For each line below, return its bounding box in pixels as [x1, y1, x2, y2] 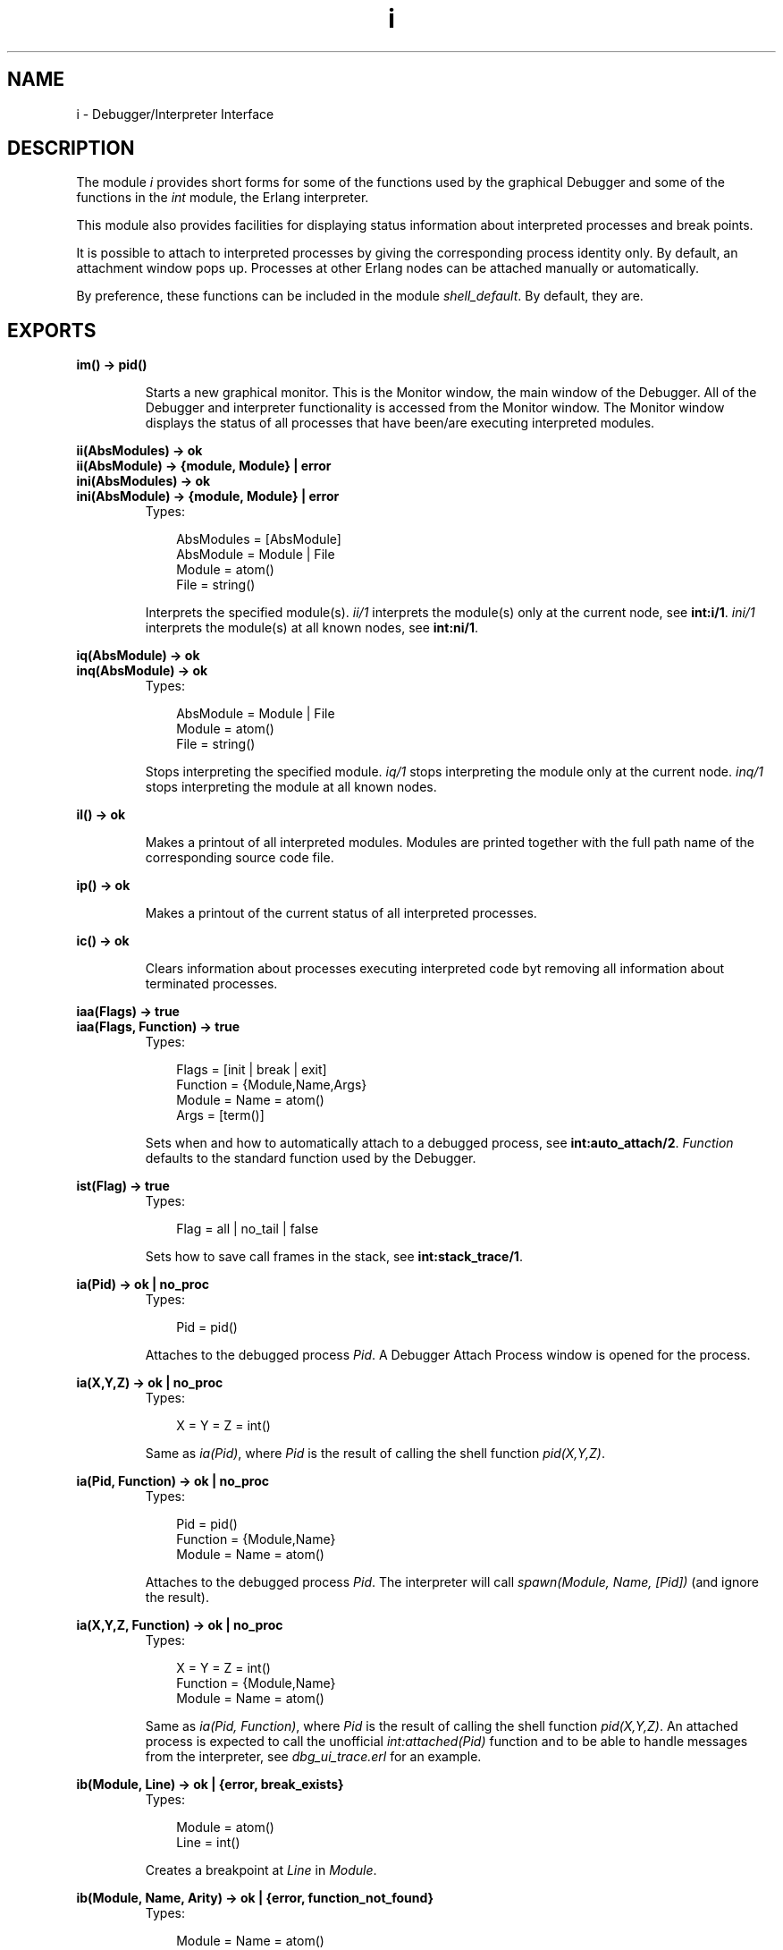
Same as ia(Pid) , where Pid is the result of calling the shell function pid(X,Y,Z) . [145, 1446, 605, 1462]
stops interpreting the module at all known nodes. [145, 779, 437, 795]
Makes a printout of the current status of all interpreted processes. [145, 905, 537, 921]
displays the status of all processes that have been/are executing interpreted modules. [145, 415, 655, 431]
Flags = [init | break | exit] [176, 1062, 327, 1078]
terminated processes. [145, 976, 278, 992]
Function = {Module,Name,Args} [176, 1077, 367, 1093]
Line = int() [176, 1835, 240, 1851]
